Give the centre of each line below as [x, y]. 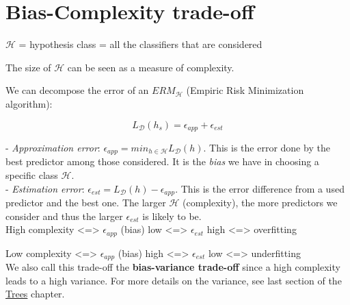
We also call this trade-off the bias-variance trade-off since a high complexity [173, 267]
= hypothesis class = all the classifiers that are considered [140, 44]
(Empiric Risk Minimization [245, 90]
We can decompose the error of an [77, 90]
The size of [28, 67]
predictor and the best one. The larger [86, 203]
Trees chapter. [35, 294]
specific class [32, 175]
